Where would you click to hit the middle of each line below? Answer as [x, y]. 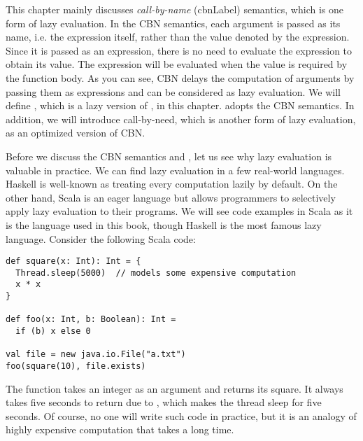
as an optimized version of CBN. [76, 133]
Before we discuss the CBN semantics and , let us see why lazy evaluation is [169, 156]
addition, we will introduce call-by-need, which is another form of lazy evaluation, [181, 119]
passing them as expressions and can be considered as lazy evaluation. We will [173, 91]
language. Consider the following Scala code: [101, 238]
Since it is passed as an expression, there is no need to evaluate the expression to [179, 50]
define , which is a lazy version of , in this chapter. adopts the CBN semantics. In [180, 105]
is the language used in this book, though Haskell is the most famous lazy [164, 224]
